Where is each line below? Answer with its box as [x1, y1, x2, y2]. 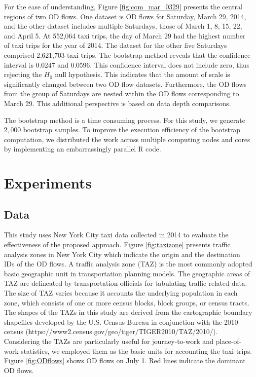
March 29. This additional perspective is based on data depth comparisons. [4, 98, 231, 108]
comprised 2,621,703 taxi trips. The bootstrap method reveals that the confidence [4, 49, 251, 60]
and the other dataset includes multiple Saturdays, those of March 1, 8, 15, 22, [4, 21, 242, 31]
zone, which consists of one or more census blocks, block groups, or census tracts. [4, 297, 250, 307]
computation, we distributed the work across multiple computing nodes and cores [4, 134, 250, 144]
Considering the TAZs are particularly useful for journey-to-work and [4, 336, 214, 346]
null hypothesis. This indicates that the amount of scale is [55, 69, 230, 79]
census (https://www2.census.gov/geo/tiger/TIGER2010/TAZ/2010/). [4, 326, 218, 337]
